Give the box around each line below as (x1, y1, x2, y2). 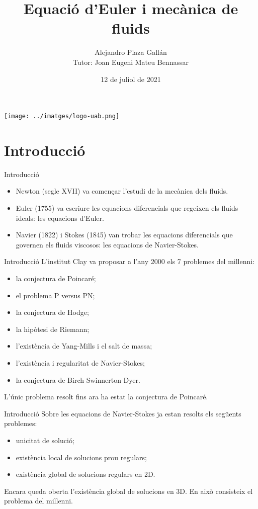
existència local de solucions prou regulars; (16, 452, 147, 462)
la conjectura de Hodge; (16, 307, 89, 317)
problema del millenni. (4, 495, 73, 506)
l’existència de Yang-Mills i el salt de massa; (16, 341, 152, 351)
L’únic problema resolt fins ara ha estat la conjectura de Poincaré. (4, 391, 208, 402)
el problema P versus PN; (16, 290, 95, 300)
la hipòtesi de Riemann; (16, 323, 90, 334)
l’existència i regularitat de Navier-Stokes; (16, 358, 145, 368)
